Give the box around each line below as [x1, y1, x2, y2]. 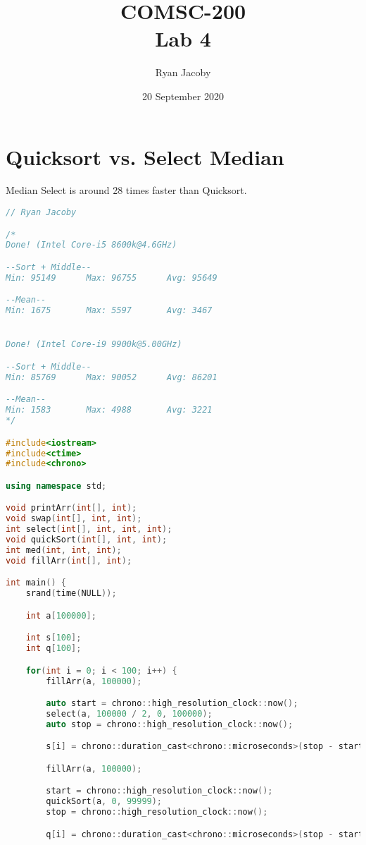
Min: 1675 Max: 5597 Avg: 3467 [6, 305, 213, 316]
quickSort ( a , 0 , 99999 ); [46, 796, 163, 807]
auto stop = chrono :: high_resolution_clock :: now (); [46, 719, 294, 729]
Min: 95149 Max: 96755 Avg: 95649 [6, 272, 217, 283]
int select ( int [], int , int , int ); [6, 524, 172, 535]
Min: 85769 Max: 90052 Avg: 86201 [6, 372, 217, 382]
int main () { [6, 578, 66, 588]
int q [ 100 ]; [25, 643, 82, 654]
